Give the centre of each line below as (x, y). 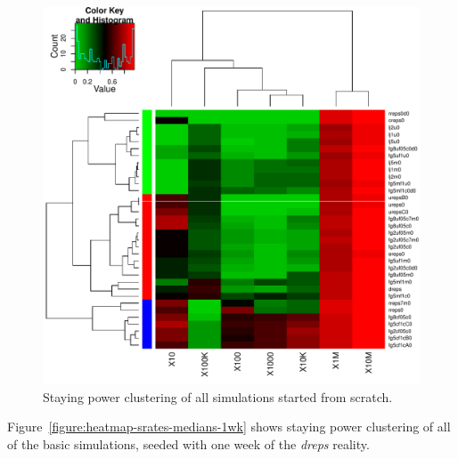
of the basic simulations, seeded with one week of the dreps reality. (188, 443)
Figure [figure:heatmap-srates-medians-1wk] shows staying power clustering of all (229, 427)
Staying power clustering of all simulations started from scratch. (218, 396)
